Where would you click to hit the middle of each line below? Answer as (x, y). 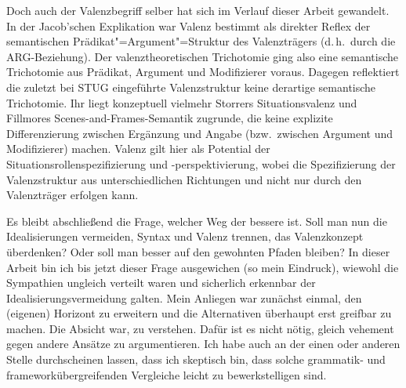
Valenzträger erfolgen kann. (72, 195)
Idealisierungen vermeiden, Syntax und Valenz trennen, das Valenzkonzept (185, 236)
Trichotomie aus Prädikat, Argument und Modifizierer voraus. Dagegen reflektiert (203, 72)
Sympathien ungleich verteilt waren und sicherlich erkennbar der (161, 283)
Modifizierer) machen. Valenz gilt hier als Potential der (138, 149)
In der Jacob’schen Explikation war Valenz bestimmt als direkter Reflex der (188, 25)
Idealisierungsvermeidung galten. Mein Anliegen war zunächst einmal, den (184, 297)
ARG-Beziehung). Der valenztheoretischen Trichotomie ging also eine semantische (202, 56)
